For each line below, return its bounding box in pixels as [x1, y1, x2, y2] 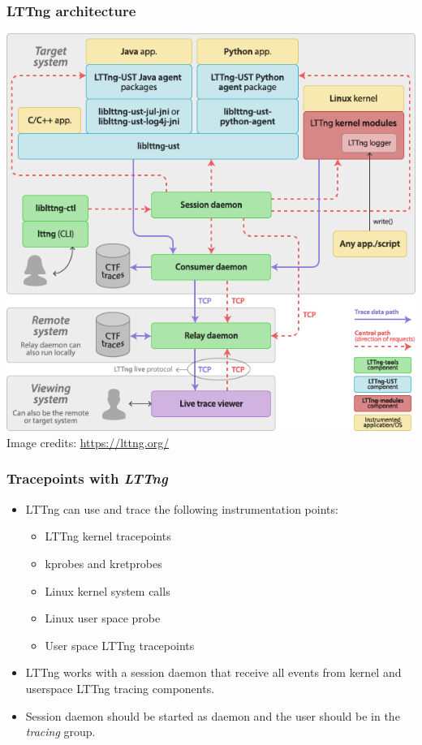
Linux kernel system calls [45, 582, 170, 599]
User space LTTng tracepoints [45, 636, 195, 653]
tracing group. [25, 723, 96, 740]
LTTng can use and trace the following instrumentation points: [25, 500, 338, 517]
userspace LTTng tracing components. [25, 679, 215, 696]
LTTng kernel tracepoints [45, 528, 171, 545]
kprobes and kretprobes [45, 554, 162, 571]
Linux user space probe [45, 609, 161, 627]
